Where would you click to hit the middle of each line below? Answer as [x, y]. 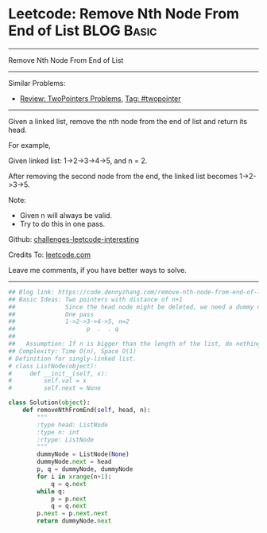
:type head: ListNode [73, 425]
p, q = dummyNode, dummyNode [85, 469]
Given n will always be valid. [66, 215]
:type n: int [58, 432]
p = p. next [69, 499]
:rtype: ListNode [65, 440]
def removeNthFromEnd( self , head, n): [87, 410]
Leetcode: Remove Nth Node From [124, 14]
